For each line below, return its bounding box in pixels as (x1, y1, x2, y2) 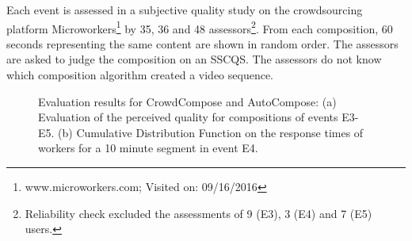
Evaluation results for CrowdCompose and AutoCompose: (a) (38, 93, 337, 109)
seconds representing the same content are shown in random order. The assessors (6, 35, 399, 52)
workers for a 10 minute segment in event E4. (38, 140, 258, 156)
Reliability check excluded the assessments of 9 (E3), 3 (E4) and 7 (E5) (25, 205, 372, 221)
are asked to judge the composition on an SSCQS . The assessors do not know (6, 51, 382, 67)
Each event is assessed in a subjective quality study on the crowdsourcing (6, 2, 363, 17)
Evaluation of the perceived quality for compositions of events (38, 109, 338, 125)
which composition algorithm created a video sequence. (6, 67, 273, 83)
